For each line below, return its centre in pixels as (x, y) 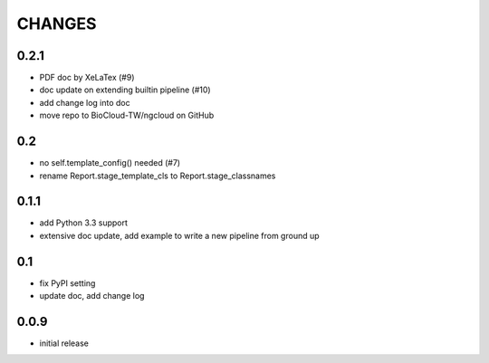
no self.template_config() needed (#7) (110, 163)
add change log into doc (85, 102)
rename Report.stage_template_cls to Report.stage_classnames (158, 176)
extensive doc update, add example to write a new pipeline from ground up (180, 235)
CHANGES (57, 24)
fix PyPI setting (67, 283)
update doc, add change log (92, 296)
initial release (64, 343)
